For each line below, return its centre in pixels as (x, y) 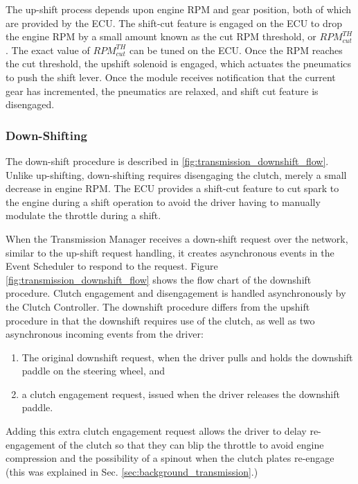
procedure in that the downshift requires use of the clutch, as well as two (160, 320)
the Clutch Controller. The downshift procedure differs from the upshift (158, 306)
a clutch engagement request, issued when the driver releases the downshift (181, 394)
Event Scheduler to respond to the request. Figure (112, 266)
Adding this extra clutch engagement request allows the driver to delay (156, 431)
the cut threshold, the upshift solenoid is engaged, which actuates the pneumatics (179, 63)
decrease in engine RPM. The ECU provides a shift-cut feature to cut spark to (172, 188)
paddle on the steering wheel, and (93, 371)
